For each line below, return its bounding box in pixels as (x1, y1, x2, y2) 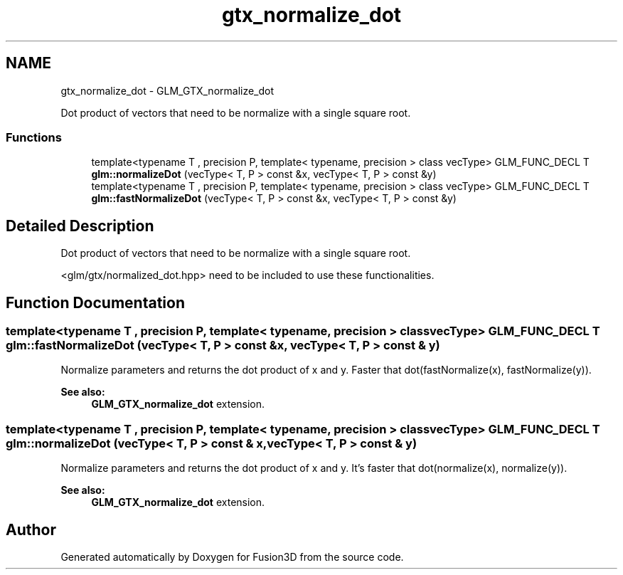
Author (6, 520, 56, 539)
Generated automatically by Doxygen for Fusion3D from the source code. (60, 551, 404, 563)
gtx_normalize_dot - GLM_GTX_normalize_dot (60, 84, 275, 97)
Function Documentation (6, 293, 185, 312)
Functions (6, 130, 62, 144)
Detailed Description (6, 216, 154, 235)
